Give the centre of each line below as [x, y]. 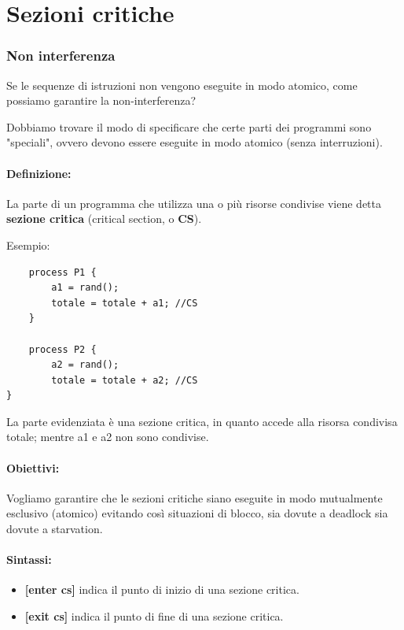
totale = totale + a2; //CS [125, 380]
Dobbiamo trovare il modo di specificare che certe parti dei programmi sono [189, 126]
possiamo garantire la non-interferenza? [101, 100]
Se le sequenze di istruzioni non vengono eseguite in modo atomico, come [182, 85]
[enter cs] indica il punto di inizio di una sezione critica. [162, 589]
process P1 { [62, 272]
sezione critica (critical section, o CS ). [104, 219]
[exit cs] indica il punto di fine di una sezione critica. [154, 616]
